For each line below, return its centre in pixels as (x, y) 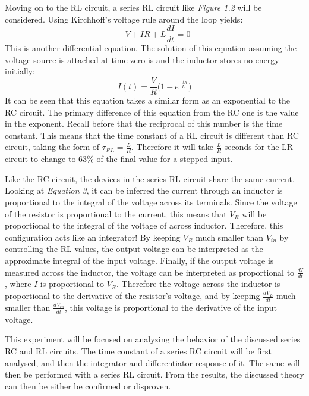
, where (18, 284)
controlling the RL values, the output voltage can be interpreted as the (134, 249)
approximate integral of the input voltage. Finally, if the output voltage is (139, 261)
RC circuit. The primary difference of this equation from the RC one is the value (152, 112)
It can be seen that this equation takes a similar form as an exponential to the (147, 100)
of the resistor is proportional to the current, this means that (116, 213)
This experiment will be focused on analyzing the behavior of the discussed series (153, 339)
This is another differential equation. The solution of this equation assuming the (151, 48)
